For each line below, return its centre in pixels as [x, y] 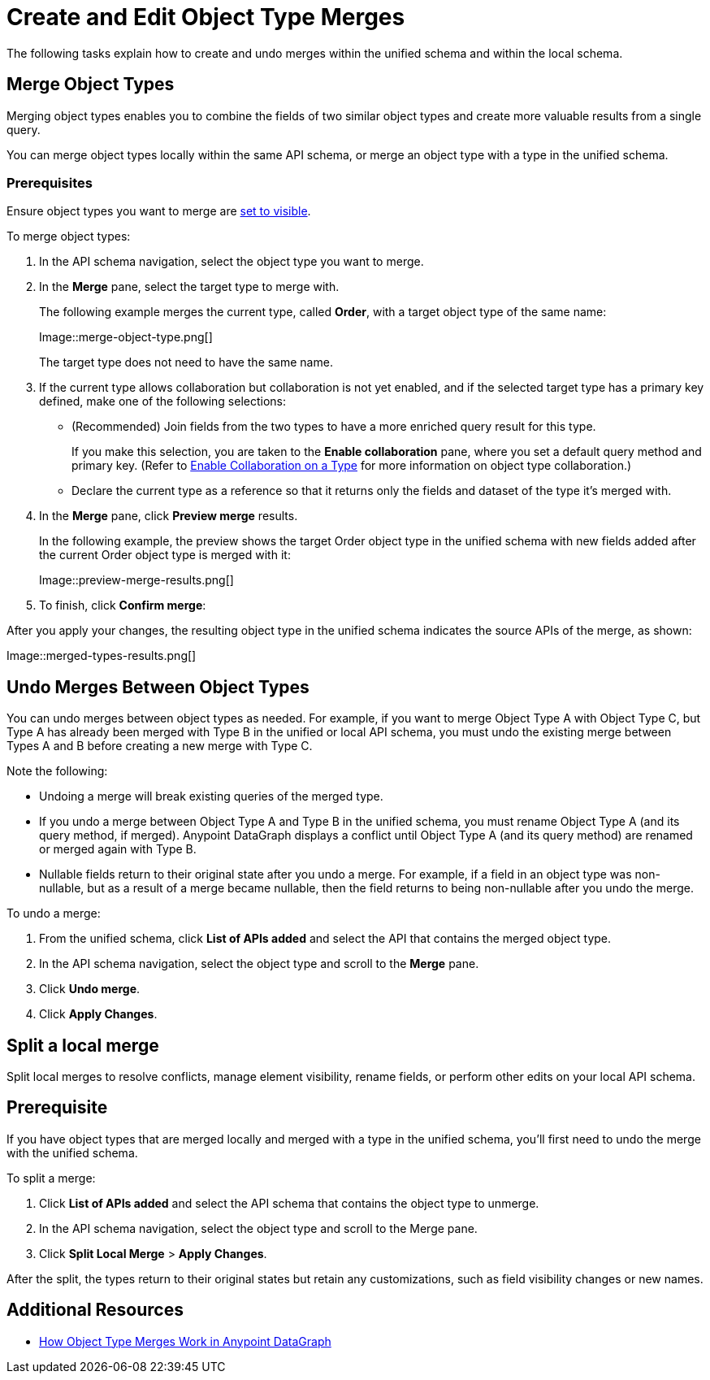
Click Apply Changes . [98, 1014]
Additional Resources [95, 1310]
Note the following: [57, 771]
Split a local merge [83, 1045]
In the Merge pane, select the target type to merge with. [189, 287]
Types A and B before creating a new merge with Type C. [160, 746]
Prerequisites [50, 182]
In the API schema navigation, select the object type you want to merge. [232, 262]
